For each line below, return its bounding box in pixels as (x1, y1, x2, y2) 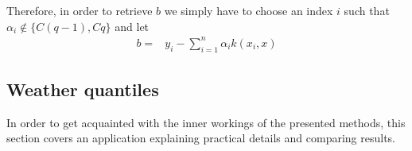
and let (115, 17, 150, 34)
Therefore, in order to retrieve (6, 2, 153, 18)
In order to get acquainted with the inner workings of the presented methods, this (6, 114, 406, 130)
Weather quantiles (6, 76, 159, 101)
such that (344, 2, 390, 18)
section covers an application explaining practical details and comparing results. (6, 130, 396, 146)
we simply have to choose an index (164, 2, 333, 18)
